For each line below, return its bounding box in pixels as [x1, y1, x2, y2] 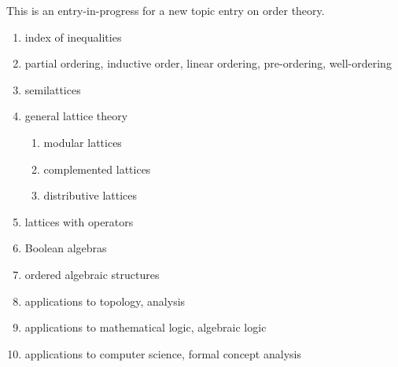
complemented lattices [43, 160, 151, 177]
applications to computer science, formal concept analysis [24, 345, 301, 361]
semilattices [24, 81, 81, 97]
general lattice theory [24, 108, 128, 124]
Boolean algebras [24, 240, 107, 256]
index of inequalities [24, 28, 122, 45]
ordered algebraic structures [24, 266, 160, 282]
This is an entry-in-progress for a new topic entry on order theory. [6, 2, 325, 18]
